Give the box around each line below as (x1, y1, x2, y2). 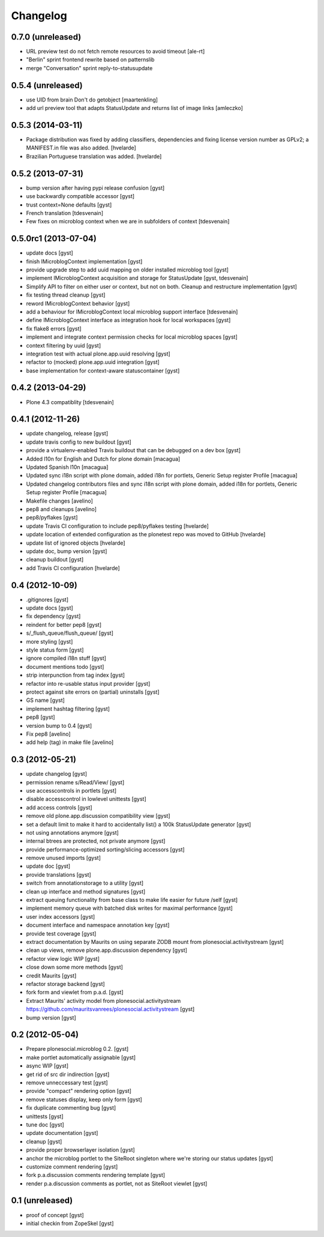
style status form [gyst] (26, 646, 84, 653)
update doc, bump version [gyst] (26, 547, 107, 555)
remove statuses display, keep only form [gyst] (26, 1096, 142, 1103)
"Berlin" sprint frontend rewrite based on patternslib (26, 56, 155, 63)
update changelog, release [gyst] (26, 430, 109, 437)
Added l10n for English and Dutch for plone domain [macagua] (26, 455, 181, 462)
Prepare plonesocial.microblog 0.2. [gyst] (26, 1045, 129, 1053)
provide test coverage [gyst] (26, 930, 97, 937)
